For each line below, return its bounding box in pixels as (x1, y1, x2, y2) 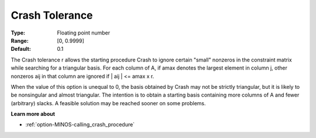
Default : (11, 46, 32, 53)
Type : (11, 29, 26, 36)
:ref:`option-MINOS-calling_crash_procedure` (25, 121, 135, 128)
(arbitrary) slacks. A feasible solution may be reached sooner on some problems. (11, 99, 206, 106)
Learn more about (11, 111, 56, 118)
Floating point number (57, 29, 111, 36)
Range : (11, 37, 29, 44)
